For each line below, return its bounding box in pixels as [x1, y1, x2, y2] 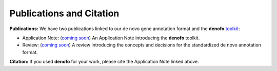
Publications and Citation [9, 8, 120, 19]
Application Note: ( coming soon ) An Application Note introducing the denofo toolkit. [22, 35, 200, 41]
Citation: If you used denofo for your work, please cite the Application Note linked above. [9, 59, 200, 65]
